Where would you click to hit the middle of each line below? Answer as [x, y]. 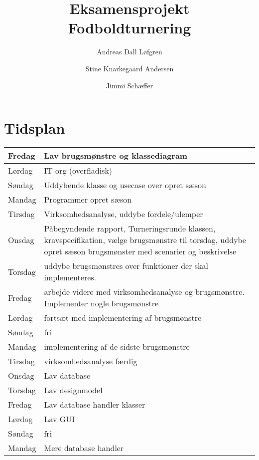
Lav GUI [60, 419]
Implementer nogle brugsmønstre [101, 303]
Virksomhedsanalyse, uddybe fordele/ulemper [124, 214]
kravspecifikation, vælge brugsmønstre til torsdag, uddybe [145, 240]
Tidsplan [35, 128]
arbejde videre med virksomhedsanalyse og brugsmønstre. [144, 292]
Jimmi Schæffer [129, 85]
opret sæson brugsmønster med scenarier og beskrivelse [140, 251]
